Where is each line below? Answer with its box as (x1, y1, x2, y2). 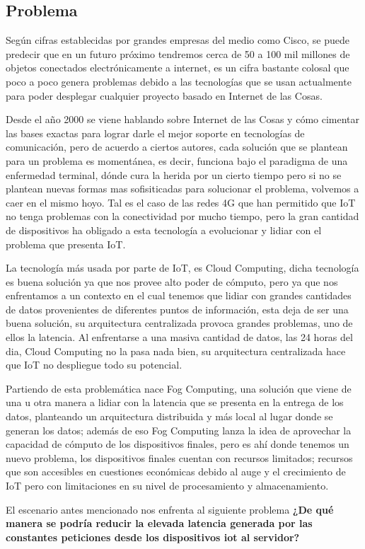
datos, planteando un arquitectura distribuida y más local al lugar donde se (6, 409, 333, 424)
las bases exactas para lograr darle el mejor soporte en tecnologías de (6, 125, 305, 140)
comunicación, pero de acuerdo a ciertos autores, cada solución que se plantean (6, 139, 348, 154)
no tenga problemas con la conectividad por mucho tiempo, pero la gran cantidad (6, 209, 359, 224)
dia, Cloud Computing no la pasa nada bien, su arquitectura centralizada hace (6, 343, 346, 358)
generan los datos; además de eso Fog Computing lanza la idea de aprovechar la (6, 422, 352, 437)
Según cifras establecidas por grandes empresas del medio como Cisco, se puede (6, 33, 350, 47)
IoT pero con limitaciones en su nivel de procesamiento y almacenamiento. (6, 478, 329, 493)
